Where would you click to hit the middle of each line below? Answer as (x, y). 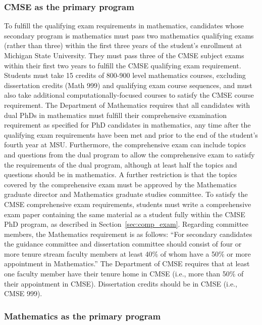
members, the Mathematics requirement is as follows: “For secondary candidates (128, 234)
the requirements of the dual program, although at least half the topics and (121, 164)
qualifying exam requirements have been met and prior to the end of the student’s (131, 134)
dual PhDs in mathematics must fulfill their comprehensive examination (116, 115)
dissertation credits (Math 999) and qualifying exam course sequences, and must (128, 85)
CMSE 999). (23, 293)
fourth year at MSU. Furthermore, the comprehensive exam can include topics (125, 145)
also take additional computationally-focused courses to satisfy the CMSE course (129, 95)
